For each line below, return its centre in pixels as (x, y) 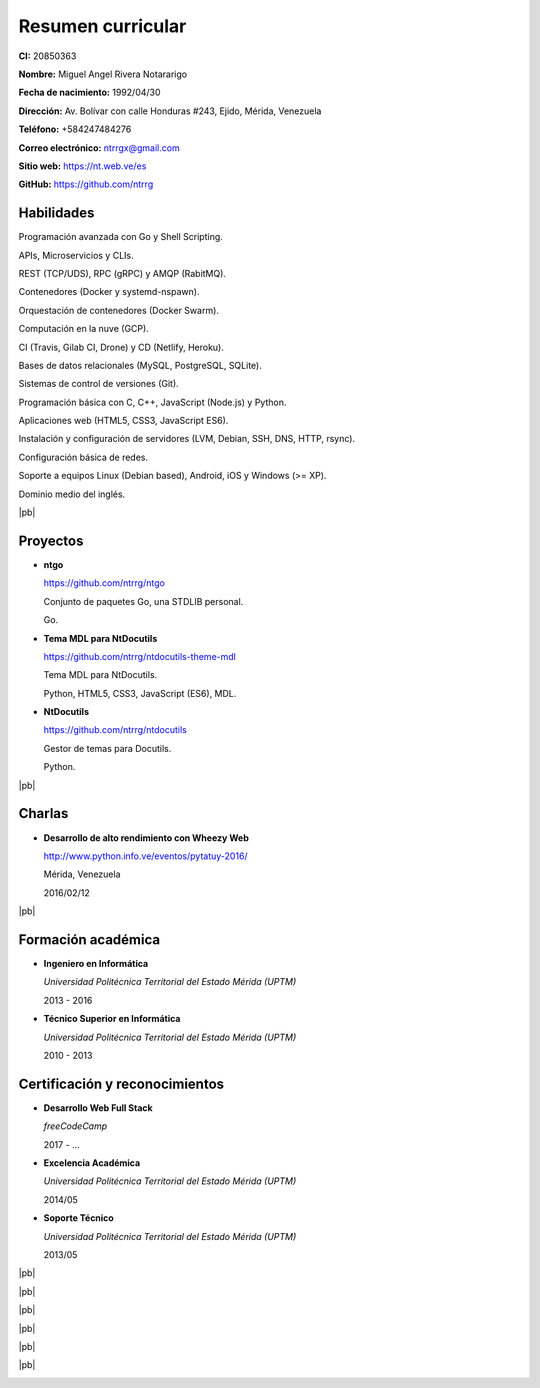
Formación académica (89, 939)
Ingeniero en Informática (96, 964)
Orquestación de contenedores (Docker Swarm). (119, 310)
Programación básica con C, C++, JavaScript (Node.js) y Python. (152, 402)
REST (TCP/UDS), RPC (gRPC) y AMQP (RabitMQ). (122, 273)
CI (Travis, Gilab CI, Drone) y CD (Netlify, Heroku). (121, 347)
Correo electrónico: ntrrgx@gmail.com (99, 147)
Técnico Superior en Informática (112, 1019)
